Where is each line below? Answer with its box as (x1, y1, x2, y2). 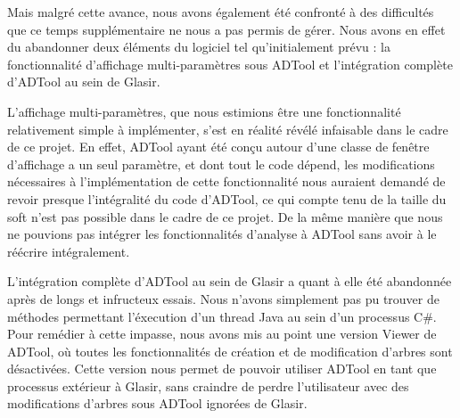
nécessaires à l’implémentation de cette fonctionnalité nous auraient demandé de (7, 172, 446, 191)
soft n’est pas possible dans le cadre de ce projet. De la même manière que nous (7, 207, 443, 225)
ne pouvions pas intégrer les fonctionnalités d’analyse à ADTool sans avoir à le (7, 225, 437, 243)
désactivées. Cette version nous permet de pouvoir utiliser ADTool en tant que (7, 359, 437, 378)
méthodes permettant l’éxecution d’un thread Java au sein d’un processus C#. (7, 307, 437, 325)
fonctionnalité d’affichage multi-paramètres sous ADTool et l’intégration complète (7, 54, 453, 73)
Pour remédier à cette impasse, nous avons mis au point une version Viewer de (7, 324, 437, 343)
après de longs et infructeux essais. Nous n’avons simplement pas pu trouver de (7, 289, 439, 307)
